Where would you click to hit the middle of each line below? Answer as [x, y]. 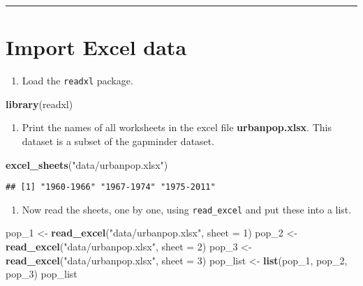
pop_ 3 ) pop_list [42, 274]
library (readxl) [39, 104]
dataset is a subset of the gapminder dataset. [118, 141]
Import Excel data [96, 47]
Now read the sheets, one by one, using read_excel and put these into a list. [187, 209]
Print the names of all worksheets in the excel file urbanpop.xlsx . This [177, 127]
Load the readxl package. [77, 81]
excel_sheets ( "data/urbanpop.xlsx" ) [87, 164]
